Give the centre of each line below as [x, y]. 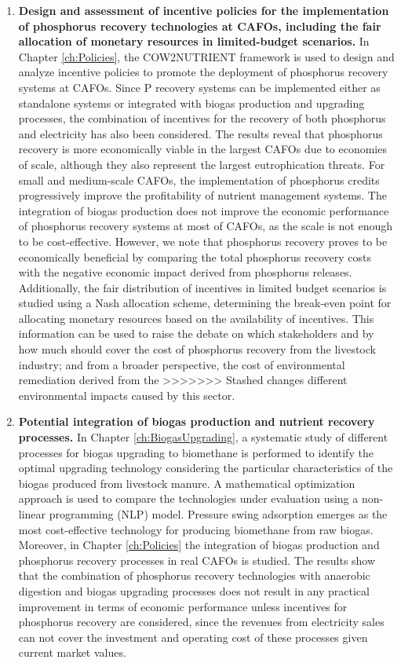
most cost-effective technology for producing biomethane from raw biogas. [196, 529]
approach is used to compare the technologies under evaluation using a [188, 498]
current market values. [72, 652]
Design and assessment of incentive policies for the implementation [204, 10]
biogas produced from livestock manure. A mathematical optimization [187, 483]
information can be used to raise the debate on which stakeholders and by [196, 333]
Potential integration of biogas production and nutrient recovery [197, 421]
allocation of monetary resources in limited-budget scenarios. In [194, 41]
